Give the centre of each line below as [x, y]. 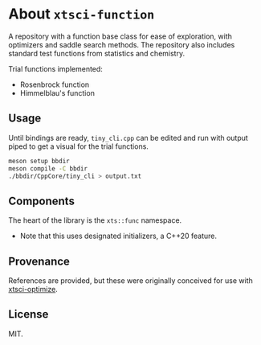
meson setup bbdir [39, 161]
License [29, 314]
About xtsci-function [82, 14]
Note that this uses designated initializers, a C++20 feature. [118, 236]
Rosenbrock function [55, 84]
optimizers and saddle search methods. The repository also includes [122, 44]
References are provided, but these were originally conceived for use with [130, 281]
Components [41, 201]
